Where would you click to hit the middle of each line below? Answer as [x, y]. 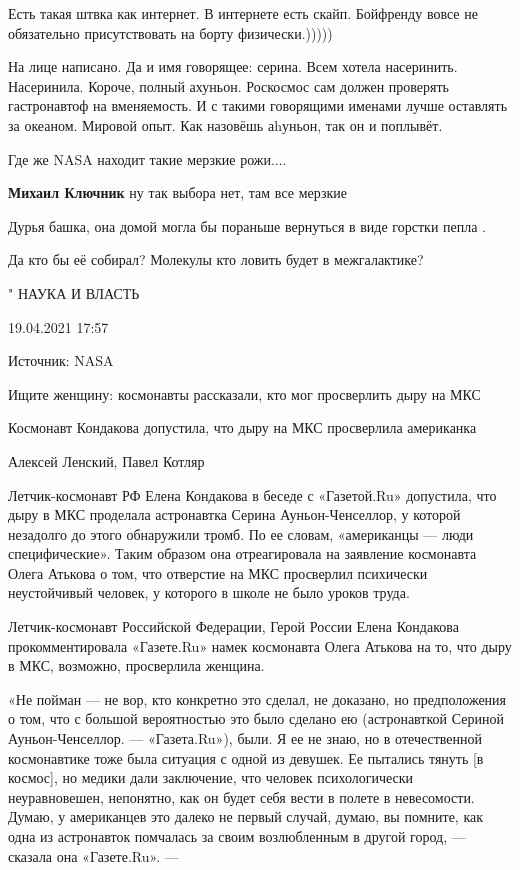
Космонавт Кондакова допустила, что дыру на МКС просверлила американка [242, 427]
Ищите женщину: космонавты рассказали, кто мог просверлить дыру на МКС [244, 393]
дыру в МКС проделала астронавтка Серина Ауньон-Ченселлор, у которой [234, 514]
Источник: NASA [61, 360]
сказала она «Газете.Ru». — [93, 855]
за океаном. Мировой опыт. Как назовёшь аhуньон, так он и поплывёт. [225, 124]
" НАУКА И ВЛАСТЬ [74, 292]
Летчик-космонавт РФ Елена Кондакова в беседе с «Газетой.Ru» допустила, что [252, 494]
